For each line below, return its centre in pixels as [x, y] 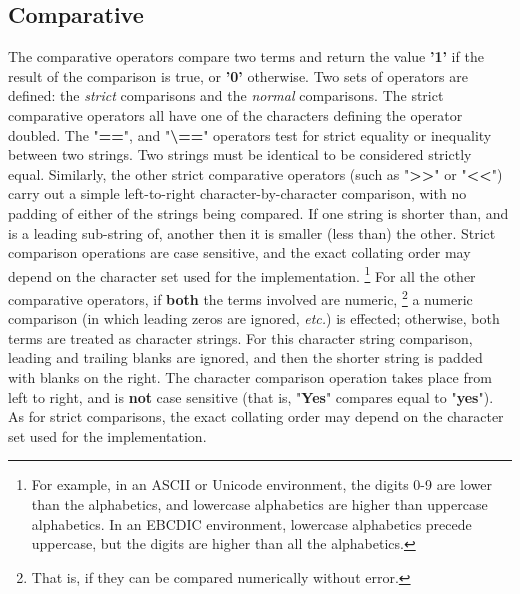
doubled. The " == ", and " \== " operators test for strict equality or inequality [250, 134]
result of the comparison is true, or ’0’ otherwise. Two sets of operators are [238, 75]
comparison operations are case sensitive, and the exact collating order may [239, 252]
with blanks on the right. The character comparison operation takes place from [250, 377]
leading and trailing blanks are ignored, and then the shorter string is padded [245, 357]
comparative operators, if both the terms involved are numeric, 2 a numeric [240, 297]
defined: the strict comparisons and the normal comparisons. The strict [226, 95]
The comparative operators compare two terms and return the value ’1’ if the [246, 56]
